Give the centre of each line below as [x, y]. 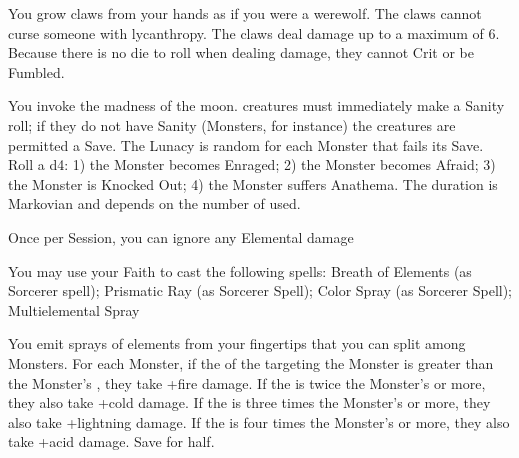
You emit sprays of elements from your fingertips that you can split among [237, 343]
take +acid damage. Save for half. [111, 441]
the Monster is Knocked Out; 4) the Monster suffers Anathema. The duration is [253, 183]
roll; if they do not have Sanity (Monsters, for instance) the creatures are [232, 124]
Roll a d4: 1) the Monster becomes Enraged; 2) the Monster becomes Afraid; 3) [252, 164]
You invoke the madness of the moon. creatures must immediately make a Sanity [256, 105]
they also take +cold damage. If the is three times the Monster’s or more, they [249, 402]
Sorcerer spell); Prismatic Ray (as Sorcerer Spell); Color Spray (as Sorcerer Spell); [260, 290]
